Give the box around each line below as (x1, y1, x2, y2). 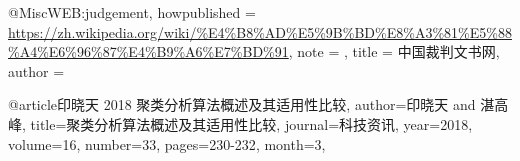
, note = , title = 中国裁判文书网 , (288, 41, 500, 62)
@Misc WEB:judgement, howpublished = (8, 2, 256, 22)
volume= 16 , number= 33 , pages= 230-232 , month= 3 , (8, 133, 326, 154)
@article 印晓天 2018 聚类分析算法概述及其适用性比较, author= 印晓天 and (8, 94, 476, 115)
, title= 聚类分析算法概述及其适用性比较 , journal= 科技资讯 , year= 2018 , (22, 113, 473, 134)
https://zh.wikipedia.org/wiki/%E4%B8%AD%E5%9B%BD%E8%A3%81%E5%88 (8, 21, 512, 42)
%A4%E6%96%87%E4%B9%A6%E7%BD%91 (8, 41, 289, 62)
